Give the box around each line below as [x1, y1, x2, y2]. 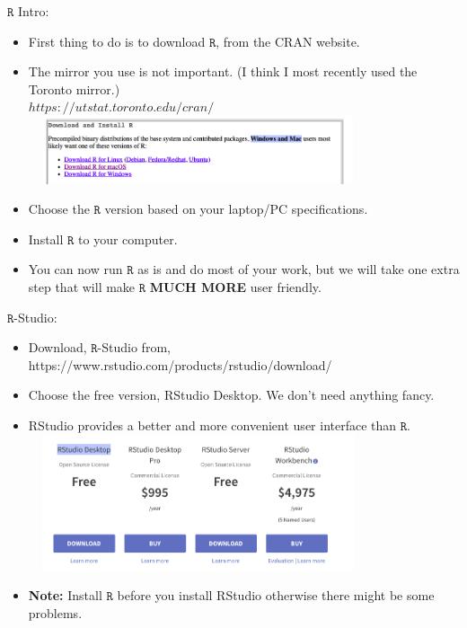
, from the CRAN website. [216, 31, 360, 50]
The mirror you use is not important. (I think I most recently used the [28, 62, 418, 81]
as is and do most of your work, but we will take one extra [137, 260, 460, 279]
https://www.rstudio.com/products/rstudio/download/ [28, 355, 332, 374]
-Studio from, [97, 338, 171, 357]
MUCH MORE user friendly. [149, 277, 322, 296]
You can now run [28, 260, 123, 279]
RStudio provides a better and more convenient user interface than [28, 415, 397, 434]
